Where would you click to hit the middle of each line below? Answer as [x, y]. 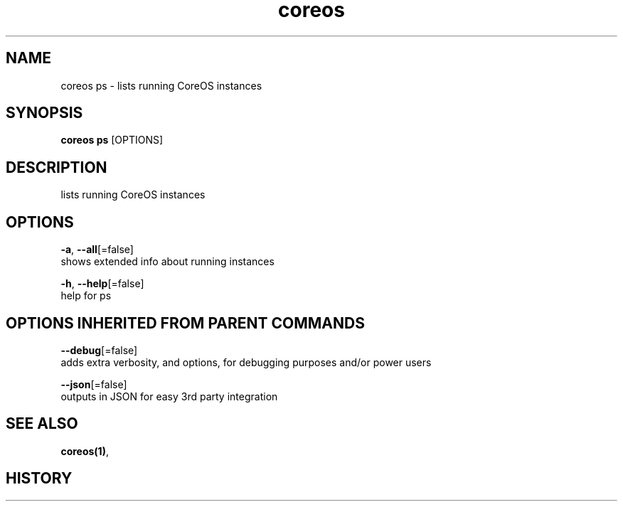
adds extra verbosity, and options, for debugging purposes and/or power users [246, 362]
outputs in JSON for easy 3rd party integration [169, 396]
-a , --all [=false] [97, 250]
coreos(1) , [85, 451]
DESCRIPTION [57, 167]
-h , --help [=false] [102, 284]
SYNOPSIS [44, 113]
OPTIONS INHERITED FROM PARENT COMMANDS [185, 323]
